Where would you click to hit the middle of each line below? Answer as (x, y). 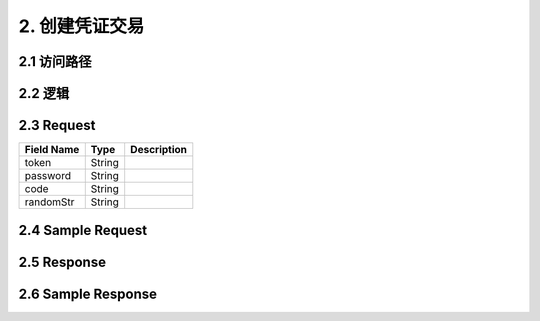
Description (159, 150)
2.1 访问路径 (55, 61)
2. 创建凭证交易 (81, 26)
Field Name (52, 150)
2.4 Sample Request (83, 230)
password (48, 176)
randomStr (49, 202)
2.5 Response (62, 261)
